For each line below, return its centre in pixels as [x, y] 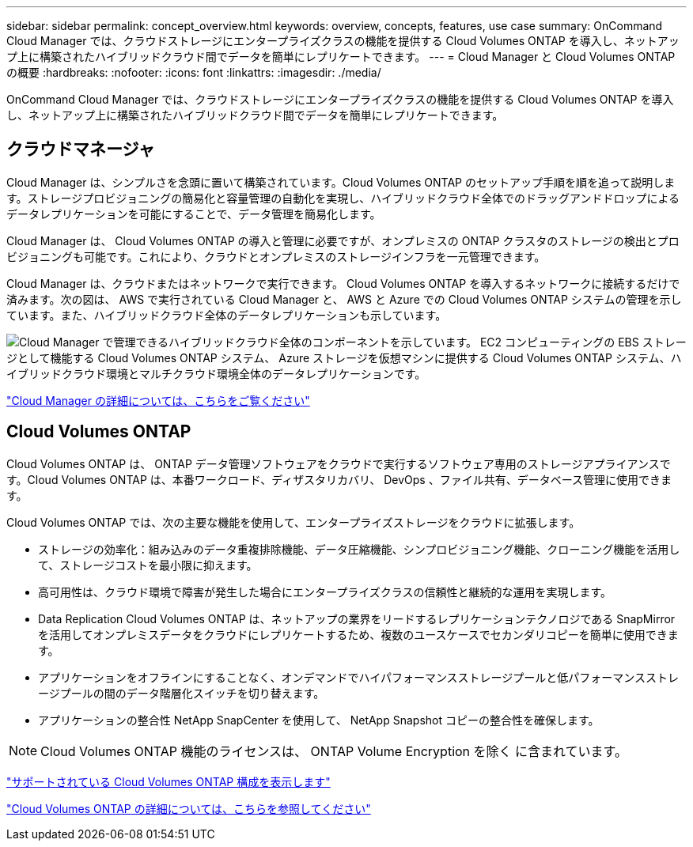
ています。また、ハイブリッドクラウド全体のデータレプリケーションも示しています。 [227, 315]
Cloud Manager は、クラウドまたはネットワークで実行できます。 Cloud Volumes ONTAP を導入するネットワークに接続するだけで [343, 283]
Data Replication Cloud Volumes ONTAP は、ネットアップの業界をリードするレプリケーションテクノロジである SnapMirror [357, 618]
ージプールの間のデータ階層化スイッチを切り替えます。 [182, 693]
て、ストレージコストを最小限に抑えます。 [148, 565]
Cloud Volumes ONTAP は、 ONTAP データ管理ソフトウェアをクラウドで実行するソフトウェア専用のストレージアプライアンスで [339, 463]
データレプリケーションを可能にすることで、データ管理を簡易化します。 [194, 214]
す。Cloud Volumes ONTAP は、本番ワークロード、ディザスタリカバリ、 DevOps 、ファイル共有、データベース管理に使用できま [339, 479]
